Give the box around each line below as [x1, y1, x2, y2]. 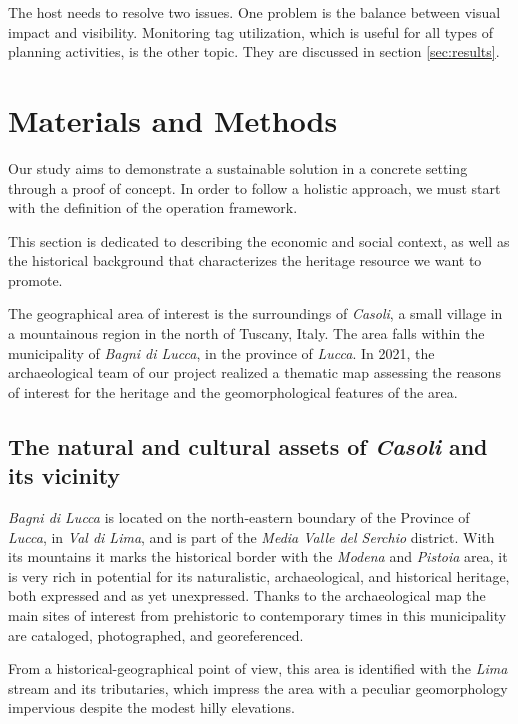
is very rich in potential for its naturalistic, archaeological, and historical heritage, [8, 565, 510, 586]
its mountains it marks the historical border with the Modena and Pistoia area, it [8, 546, 508, 567]
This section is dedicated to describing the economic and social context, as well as [8, 230, 510, 251]
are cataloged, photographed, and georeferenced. [8, 624, 304, 645]
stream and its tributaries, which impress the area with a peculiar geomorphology [8, 677, 508, 698]
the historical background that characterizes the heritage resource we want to [8, 250, 482, 271]
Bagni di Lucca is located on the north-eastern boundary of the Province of [8, 507, 470, 528]
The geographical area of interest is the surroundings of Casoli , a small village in [8, 303, 503, 324]
